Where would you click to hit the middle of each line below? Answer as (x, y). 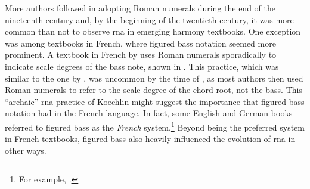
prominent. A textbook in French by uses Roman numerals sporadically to (141, 55)
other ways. (26, 150)
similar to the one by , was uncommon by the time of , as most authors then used (154, 78)
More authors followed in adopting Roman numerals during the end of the (140, 8)
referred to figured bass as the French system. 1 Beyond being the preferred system (155, 126)
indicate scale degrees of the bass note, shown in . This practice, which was (142, 66)
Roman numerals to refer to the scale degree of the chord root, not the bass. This (154, 90)
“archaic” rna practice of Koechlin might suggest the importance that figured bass (155, 101)
